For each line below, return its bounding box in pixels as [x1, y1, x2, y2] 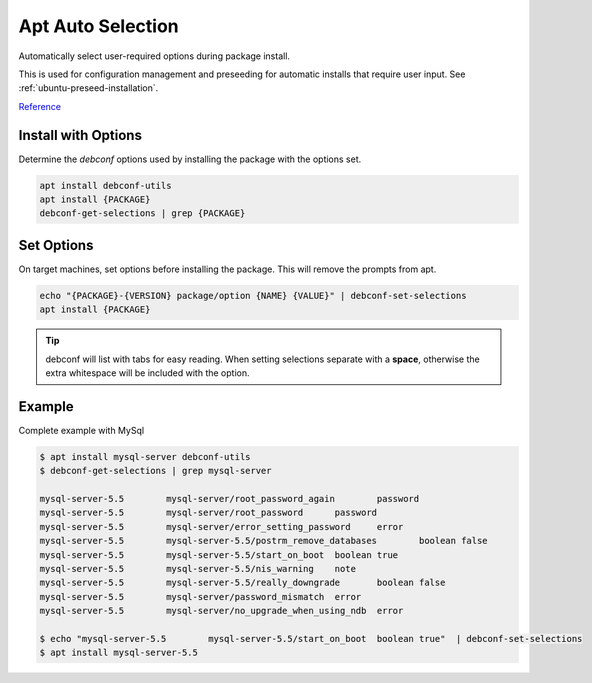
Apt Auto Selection [18, 15, 179, 37]
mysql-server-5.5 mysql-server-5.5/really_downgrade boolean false [39, 577, 446, 589]
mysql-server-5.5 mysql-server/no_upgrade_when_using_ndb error [39, 605, 404, 617]
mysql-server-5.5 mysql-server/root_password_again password [39, 493, 420, 505]
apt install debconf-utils [39, 180, 172, 191]
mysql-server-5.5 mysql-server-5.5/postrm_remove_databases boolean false [39, 535, 489, 547]
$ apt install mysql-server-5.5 [39, 647, 199, 659]
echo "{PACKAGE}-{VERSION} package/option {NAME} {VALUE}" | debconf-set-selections [39, 290, 467, 301]
